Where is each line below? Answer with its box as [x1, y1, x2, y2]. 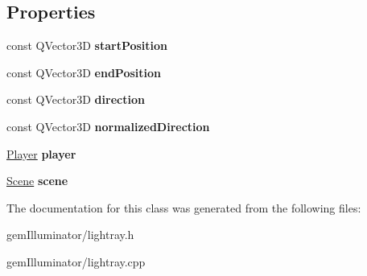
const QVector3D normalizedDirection [6, 117, 210, 134]
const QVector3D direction [6, 91, 145, 108]
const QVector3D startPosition [6, 37, 168, 54]
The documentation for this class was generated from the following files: [6, 199, 361, 216]
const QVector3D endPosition [6, 64, 161, 80]
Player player [6, 145, 76, 162]
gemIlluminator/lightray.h [6, 226, 134, 243]
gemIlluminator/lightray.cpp [6, 253, 146, 270]
